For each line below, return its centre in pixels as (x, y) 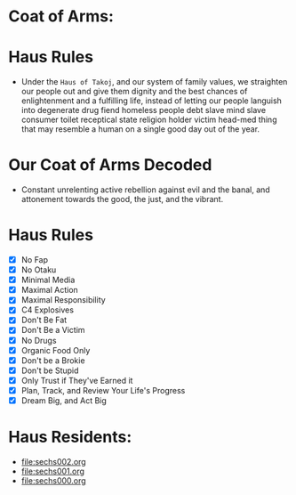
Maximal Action (50, 290)
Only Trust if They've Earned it (77, 380)
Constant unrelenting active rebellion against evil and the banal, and (145, 190)
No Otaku (39, 270)
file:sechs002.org (53, 461)
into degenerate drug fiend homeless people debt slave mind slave (144, 110)
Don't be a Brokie (53, 360)
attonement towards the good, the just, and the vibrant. (122, 199)
